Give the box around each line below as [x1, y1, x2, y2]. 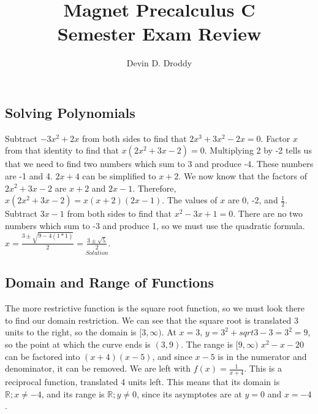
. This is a [244, 362, 282, 375]
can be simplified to [82, 169, 156, 182]
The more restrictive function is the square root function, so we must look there [5, 302, 305, 314]
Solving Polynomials [5, 103, 135, 122]
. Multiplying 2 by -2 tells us [204, 144, 312, 157]
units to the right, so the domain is [5, 326, 137, 338]
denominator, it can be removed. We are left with [5, 362, 191, 375]
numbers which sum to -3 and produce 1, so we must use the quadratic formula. [5, 219, 305, 232]
